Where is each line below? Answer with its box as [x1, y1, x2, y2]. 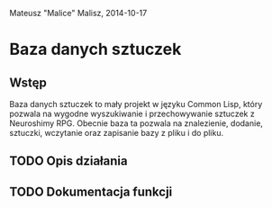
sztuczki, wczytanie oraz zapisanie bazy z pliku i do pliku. [9, 128, 223, 138]
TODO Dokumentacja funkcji [9, 184, 173, 199]
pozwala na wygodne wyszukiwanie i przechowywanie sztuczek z [9, 108, 255, 119]
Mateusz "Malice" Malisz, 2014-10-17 [9, 8, 148, 18]
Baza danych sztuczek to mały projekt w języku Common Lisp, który [9, 99, 263, 109]
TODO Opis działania [9, 153, 128, 169]
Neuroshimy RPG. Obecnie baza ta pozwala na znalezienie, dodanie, [9, 118, 264, 129]
